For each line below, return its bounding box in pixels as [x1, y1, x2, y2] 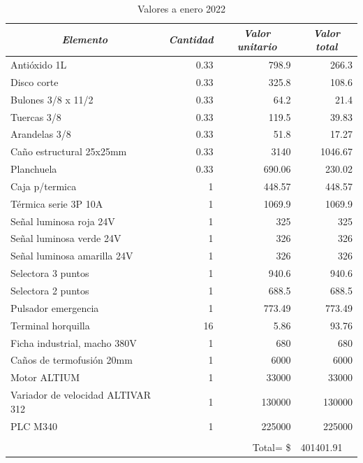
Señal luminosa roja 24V [10, 213, 115, 228]
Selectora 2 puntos [10, 283, 89, 297]
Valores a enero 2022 [137, 1, 226, 15]
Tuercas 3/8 [10, 109, 61, 124]
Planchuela [10, 162, 57, 176]
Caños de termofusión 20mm [10, 352, 133, 367]
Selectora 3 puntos [10, 266, 89, 280]
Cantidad [168, 32, 214, 47]
